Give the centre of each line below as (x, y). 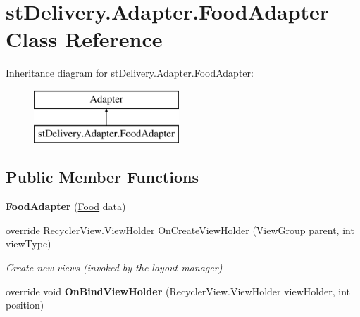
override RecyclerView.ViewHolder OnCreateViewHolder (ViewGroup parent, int (180, 229)
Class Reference (84, 39)
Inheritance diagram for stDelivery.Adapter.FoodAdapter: (130, 73)
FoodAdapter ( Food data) (66, 206)
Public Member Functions (102, 177)
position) (25, 305)
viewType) (29, 244)
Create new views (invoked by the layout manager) (114, 267)
